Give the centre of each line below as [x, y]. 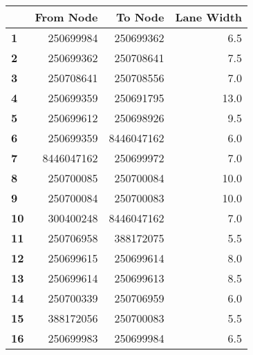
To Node [140, 17]
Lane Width [209, 17]
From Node [66, 17]
